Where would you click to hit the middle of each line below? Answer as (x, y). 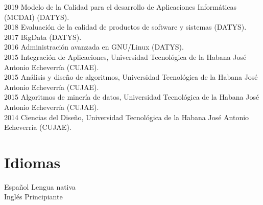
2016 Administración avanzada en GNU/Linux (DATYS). (94, 47)
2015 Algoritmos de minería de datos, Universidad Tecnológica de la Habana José (132, 97)
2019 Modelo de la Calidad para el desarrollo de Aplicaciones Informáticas (121, 7)
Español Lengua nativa (40, 186)
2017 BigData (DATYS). (43, 37)
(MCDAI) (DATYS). (37, 17)
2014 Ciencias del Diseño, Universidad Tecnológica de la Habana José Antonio (127, 117)
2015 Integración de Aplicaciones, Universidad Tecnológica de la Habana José (125, 56)
